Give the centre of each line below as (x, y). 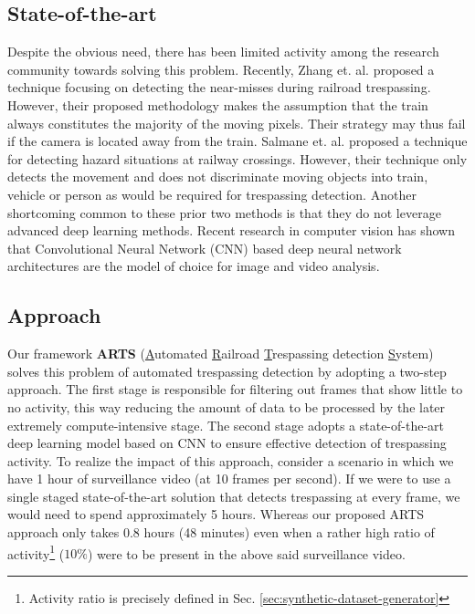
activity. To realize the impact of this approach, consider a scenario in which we (231, 460)
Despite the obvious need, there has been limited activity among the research (223, 52)
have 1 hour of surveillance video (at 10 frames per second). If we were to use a (229, 479)
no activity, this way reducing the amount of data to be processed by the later (227, 406)
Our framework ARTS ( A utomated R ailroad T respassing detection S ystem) (221, 354)
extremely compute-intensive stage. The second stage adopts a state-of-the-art (226, 425)
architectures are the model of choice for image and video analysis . (194, 266)
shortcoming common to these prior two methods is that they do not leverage (224, 212)
